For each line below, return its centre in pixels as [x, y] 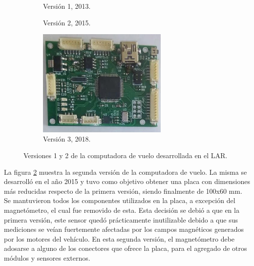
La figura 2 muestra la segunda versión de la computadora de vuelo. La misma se [126, 172]
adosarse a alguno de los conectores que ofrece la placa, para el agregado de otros [126, 248]
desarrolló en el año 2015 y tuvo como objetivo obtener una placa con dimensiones [127, 181]
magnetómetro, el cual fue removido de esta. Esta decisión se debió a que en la [122, 210]
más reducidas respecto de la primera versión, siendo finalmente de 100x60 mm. [123, 191]
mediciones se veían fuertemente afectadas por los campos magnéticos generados [124, 229]
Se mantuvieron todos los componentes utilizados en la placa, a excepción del [120, 200]
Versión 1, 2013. [67, 6]
